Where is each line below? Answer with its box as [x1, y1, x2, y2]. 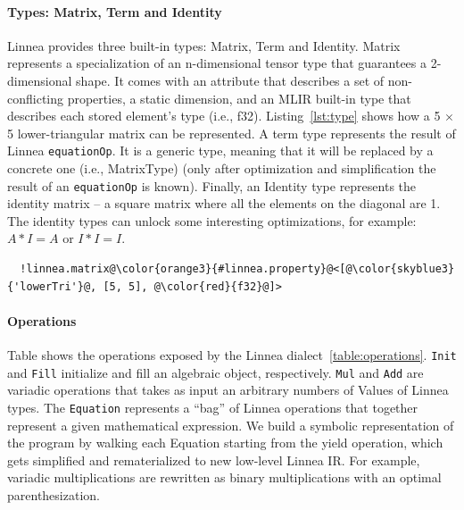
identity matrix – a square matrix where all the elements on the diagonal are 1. [7, 194, 441, 213]
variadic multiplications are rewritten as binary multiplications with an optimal [7, 468, 442, 487]
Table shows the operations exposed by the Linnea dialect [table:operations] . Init [7, 346, 457, 364]
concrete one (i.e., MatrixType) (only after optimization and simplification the [7, 159, 436, 178]
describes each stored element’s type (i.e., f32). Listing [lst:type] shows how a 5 [7, 106, 441, 125]
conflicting [7, 88, 64, 107]
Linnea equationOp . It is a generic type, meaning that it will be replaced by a [7, 141, 434, 160]
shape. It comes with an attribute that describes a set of [76, 71, 385, 89]
